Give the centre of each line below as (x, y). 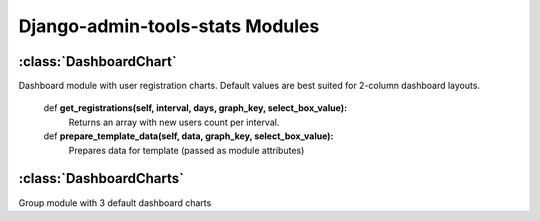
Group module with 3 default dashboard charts (115, 202)
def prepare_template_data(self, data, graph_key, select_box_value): (188, 136)
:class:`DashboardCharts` (101, 178)
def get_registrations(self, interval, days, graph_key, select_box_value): (195, 108)
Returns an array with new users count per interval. (174, 122)
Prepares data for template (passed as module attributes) (186, 150)
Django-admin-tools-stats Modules (169, 26)
